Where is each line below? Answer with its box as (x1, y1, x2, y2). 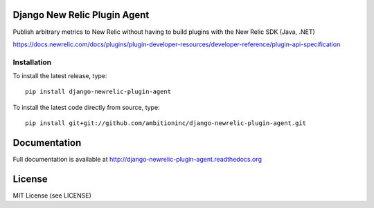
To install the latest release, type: (12, 72, 107, 80)
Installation (12, 57, 52, 67)
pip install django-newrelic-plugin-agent (25, 88, 172, 96)
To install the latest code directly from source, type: (12, 103, 160, 111)
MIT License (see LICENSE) (12, 191, 91, 200)
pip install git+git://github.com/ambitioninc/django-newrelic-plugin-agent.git (25, 120, 307, 127)
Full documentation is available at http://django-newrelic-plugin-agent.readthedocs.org (12, 155, 262, 164)
